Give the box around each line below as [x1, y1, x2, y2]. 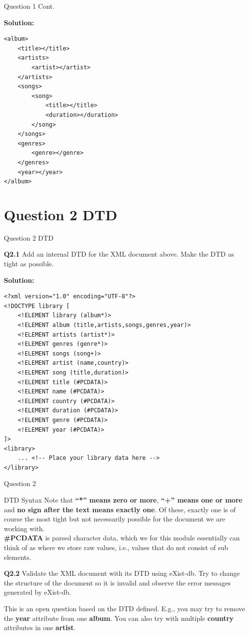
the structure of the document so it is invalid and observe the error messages [4, 577, 231, 587]
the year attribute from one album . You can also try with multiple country [4, 613, 234, 623]
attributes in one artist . [4, 622, 76, 633]
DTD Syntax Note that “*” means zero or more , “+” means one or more [4, 495, 243, 505]
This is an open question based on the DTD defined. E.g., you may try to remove [4, 603, 245, 613]
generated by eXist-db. [4, 587, 71, 597]
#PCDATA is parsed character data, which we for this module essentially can [4, 533, 240, 543]
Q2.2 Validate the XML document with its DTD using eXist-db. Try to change [4, 568, 240, 578]
